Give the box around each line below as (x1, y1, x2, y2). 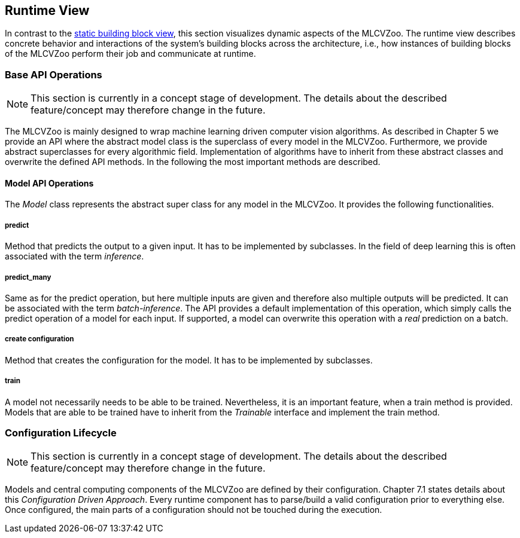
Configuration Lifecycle (5, 426, 117, 439)
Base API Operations (5, 68, 102, 81)
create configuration (5, 335, 74, 344)
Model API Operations (5, 178, 94, 188)
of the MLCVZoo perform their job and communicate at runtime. (5, 48, 256, 59)
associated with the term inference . (5, 251, 144, 262)
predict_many (5, 273, 51, 282)
